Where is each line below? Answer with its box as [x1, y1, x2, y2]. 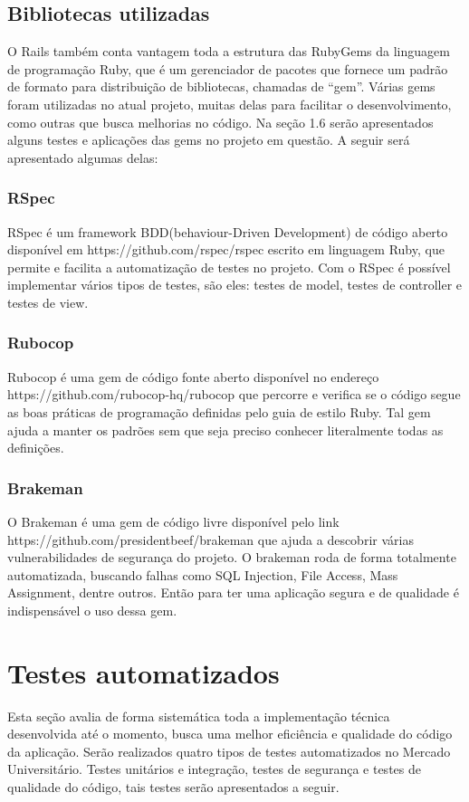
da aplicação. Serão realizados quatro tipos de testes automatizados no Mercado [7, 741, 451, 760]
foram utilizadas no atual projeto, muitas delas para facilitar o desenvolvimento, [7, 94, 452, 113]
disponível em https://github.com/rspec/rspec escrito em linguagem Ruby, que [7, 240, 445, 259]
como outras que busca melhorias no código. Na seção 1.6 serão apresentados [7, 112, 434, 131]
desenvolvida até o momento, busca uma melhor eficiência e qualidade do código [7, 724, 453, 743]
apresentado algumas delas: [7, 148, 158, 167]
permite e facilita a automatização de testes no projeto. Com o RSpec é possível [7, 257, 451, 276]
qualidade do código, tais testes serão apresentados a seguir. [7, 778, 340, 797]
